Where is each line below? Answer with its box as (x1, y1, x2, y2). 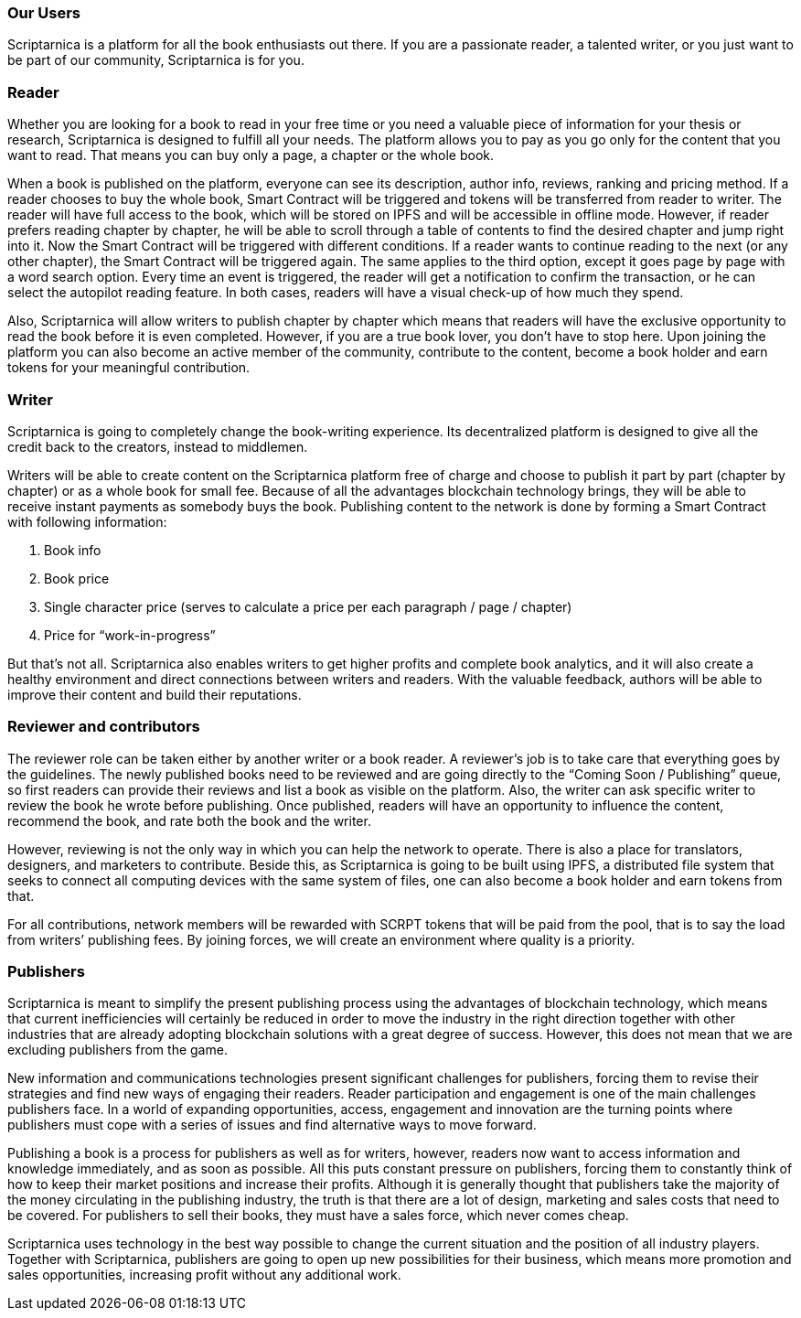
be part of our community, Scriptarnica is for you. (7, 52, 304, 69)
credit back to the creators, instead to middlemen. (7, 438, 308, 455)
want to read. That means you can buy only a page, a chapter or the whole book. (7, 147, 495, 164)
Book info (44, 541, 101, 558)
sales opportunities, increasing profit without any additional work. (7, 1267, 401, 1283)
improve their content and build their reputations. (7, 686, 302, 702)
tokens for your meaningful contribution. (7, 359, 251, 376)
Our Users (7, 4, 81, 22)
